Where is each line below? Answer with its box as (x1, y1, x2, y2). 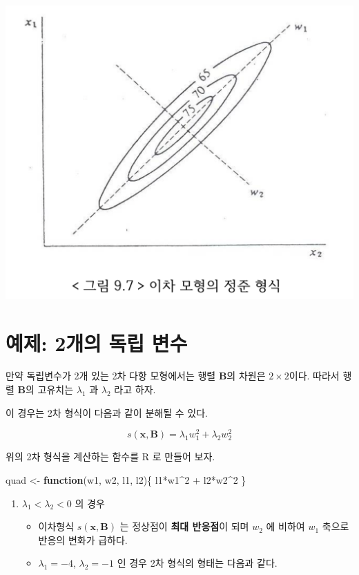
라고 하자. (114, 382, 156, 397)
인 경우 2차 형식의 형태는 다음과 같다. (117, 556, 278, 570)
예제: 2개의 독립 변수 (6, 328, 188, 357)
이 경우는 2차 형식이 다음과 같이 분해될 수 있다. (6, 405, 208, 420)
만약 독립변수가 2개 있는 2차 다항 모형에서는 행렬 (6, 368, 216, 383)
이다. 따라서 (289, 368, 340, 383)
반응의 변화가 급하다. (38, 532, 128, 547)
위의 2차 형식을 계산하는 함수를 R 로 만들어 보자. (6, 449, 215, 464)
